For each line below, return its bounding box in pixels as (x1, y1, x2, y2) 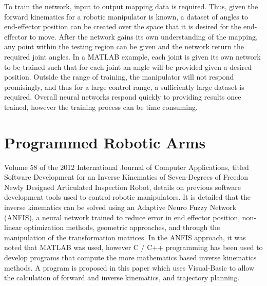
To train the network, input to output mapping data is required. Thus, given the (4, 1, 258, 11)
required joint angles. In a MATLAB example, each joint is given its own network (4, 51, 261, 62)
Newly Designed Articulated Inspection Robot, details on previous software (4, 181, 241, 192)
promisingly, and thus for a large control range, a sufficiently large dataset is (4, 81, 244, 92)
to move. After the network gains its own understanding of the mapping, (29, 31, 258, 42)
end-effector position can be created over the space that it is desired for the (4, 21, 241, 32)
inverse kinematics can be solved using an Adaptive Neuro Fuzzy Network (4, 202, 237, 213)
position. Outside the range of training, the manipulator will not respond (4, 71, 234, 82)
